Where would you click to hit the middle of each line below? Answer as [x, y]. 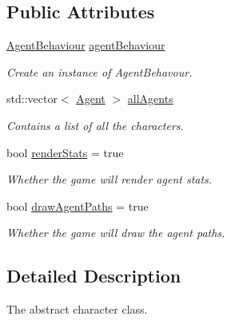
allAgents [150, 99]
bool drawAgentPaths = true [78, 205]
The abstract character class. [77, 309]
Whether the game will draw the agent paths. [116, 233]
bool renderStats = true [65, 152]
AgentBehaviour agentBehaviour [86, 45]
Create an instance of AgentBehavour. [100, 71]
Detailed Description [94, 276]
